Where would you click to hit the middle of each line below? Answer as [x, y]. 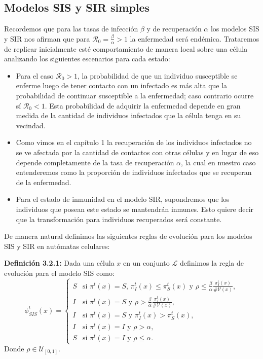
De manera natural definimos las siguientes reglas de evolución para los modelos [128, 236]
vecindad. [31, 125]
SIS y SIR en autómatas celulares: [57, 246]
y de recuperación [174, 29]
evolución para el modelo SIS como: [59, 273]
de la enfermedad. [44, 182]
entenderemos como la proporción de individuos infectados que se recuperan [134, 172]
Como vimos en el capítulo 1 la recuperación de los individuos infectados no [134, 142]
